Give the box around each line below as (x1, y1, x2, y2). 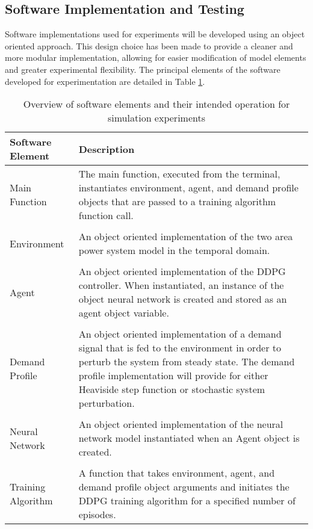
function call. (78, 208, 134, 223)
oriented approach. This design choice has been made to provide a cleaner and (5, 39, 293, 52)
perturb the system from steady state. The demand (78, 354, 295, 369)
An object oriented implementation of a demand (78, 327, 282, 341)
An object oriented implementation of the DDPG (78, 264, 286, 279)
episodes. (78, 507, 116, 522)
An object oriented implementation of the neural (78, 417, 284, 432)
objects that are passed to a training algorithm (78, 194, 276, 209)
